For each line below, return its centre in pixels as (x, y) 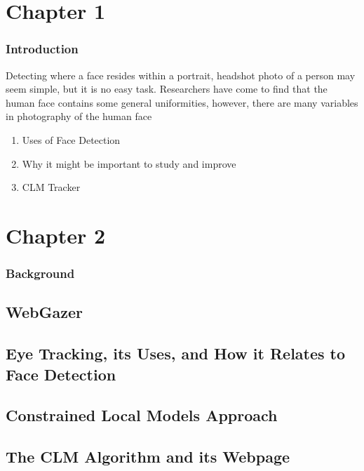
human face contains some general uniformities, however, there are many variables (182, 102)
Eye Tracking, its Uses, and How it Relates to (176, 353)
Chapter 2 (56, 235)
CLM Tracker (51, 187)
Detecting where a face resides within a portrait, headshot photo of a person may (181, 75)
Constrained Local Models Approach (142, 415)
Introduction (42, 49)
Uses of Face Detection (71, 139)
